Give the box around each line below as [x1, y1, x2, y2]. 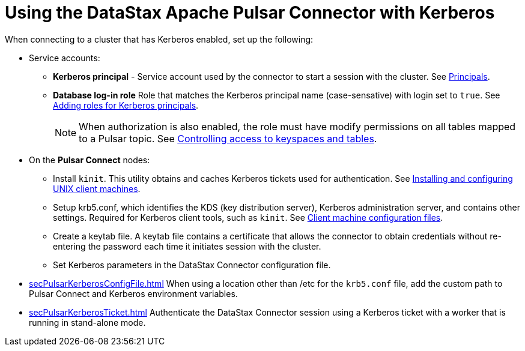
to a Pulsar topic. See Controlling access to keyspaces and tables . [79, 132, 377, 145]
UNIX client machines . [53, 183, 141, 194]
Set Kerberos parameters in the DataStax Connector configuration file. [53, 259, 331, 270]
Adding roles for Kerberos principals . [53, 100, 199, 110]
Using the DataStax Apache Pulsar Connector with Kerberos [5, 2, 495, 23]
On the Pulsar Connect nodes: [29, 154, 150, 165]
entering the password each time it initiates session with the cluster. [53, 241, 321, 251]
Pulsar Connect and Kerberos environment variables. [29, 288, 238, 299]
